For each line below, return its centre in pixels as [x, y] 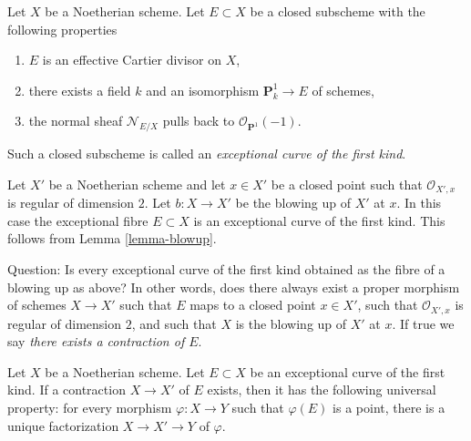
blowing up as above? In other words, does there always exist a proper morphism [234, 287]
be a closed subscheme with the [338, 11]
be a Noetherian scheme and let [137, 184]
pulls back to [199, 121]
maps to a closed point [253, 305]
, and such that [174, 323]
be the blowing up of [293, 203]
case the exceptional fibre [78, 220]
